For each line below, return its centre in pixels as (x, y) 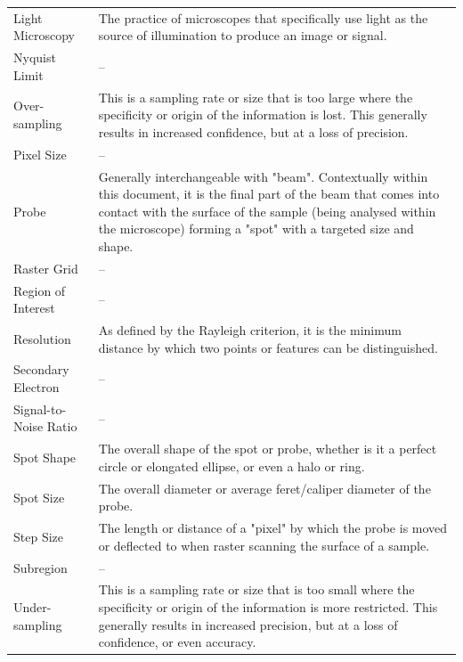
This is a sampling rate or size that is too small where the (256, 589)
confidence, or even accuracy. (177, 642)
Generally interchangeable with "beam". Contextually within (263, 176)
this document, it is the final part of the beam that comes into (269, 194)
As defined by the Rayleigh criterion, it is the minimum (250, 330)
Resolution (42, 338)
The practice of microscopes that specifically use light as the (263, 17)
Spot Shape (45, 458)
